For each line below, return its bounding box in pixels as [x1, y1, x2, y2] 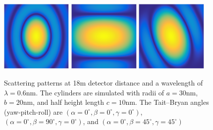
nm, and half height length [23, 97, 105, 107]
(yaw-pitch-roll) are [4, 106, 63, 117]
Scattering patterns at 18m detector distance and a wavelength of [4, 78, 203, 88]
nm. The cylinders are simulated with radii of [26, 87, 164, 97]
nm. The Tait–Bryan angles [125, 97, 209, 107]
